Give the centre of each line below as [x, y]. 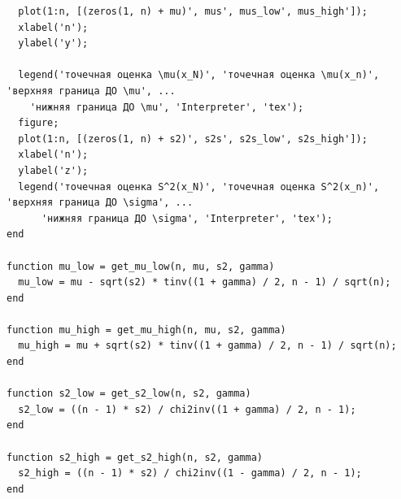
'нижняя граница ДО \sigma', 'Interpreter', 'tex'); [187, 218]
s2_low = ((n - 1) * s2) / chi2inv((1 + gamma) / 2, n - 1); [187, 409]
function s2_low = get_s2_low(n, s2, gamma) [129, 394]
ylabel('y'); [53, 43]
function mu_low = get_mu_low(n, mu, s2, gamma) [141, 266]
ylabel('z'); [53, 170]
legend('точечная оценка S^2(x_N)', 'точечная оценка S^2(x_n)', [199, 187]
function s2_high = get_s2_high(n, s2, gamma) [135, 457]
